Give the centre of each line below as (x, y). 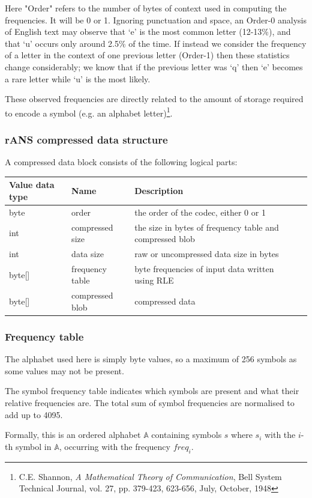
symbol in (33, 446)
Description (159, 191)
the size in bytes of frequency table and (207, 227)
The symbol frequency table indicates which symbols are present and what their (152, 391)
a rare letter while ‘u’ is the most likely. (78, 78)
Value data (32, 185)
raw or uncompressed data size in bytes (207, 254)
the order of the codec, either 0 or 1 (200, 212)
